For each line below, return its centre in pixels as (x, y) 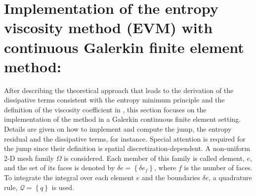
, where (165, 168)
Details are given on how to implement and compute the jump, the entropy (118, 129)
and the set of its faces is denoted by (60, 168)
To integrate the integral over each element (69, 177)
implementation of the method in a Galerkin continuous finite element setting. (123, 119)
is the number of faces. (218, 168)
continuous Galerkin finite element (124, 47)
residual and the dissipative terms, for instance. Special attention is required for (125, 138)
